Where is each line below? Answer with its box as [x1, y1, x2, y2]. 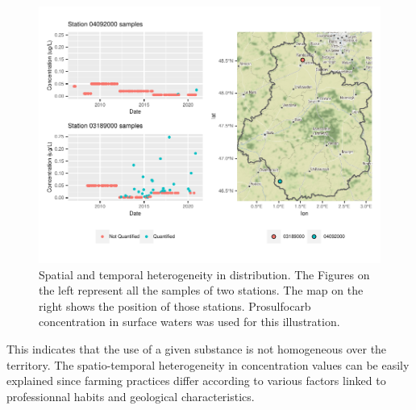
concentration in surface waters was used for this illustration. [39, 313, 340, 330]
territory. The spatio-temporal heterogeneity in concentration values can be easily [6, 356, 410, 373]
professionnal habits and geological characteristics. [6, 387, 255, 404]
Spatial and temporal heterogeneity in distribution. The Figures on [39, 266, 370, 282]
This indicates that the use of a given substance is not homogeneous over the [6, 340, 387, 357]
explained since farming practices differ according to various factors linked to [6, 372, 386, 389]
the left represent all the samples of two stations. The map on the [39, 282, 364, 299]
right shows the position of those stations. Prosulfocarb [39, 297, 311, 314]
